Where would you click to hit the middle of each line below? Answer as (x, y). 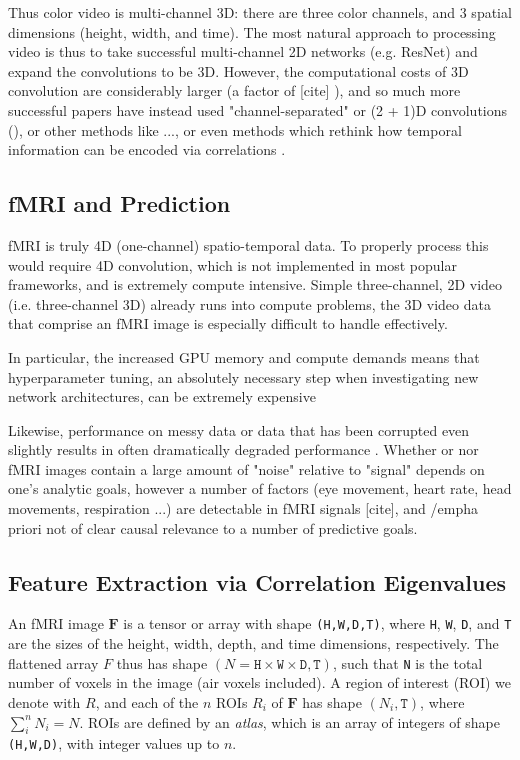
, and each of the (147, 701)
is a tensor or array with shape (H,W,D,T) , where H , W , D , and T (317, 623)
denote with (44, 701)
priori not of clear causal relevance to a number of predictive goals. (213, 527)
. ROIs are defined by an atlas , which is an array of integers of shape (289, 721)
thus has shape (162, 662)
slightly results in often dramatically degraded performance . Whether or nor (243, 449)
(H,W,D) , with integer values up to (114, 743)
